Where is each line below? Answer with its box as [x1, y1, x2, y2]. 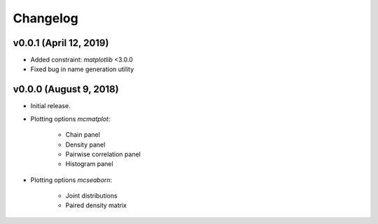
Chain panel [65, 130, 101, 139]
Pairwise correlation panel [65, 150, 141, 158]
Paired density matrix [65, 201, 127, 209]
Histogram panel [65, 160, 113, 168]
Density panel [65, 140, 106, 149]
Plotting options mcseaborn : [30, 175, 113, 184]
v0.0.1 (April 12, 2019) [13, 37, 109, 49]
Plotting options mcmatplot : [30, 114, 111, 123]
